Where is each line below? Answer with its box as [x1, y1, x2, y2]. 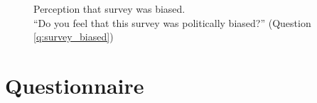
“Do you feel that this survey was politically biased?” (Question [33, 15, 311, 30]
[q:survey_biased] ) [33, 29, 114, 44]
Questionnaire [5, 70, 144, 99]
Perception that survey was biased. [33, 1, 186, 16]
